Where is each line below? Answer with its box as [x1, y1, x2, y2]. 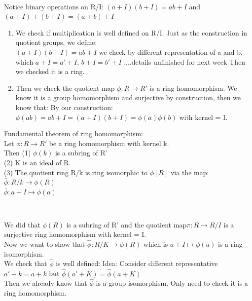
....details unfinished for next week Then [124, 56, 246, 67]
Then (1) [4, 148, 31, 158]
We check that [4, 258, 47, 268]
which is [143, 239, 168, 249]
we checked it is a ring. [15, 66, 85, 76]
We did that [4, 219, 40, 229]
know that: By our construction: [15, 102, 113, 112]
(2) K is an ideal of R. [4, 157, 71, 167]
